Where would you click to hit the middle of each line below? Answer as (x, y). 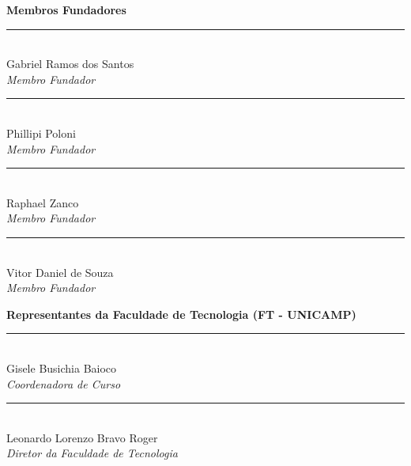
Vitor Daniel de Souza (60, 272)
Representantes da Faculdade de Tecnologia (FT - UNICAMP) (181, 314)
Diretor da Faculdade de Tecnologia (92, 453)
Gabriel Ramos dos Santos (70, 64)
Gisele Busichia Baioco (62, 367)
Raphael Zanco (43, 202)
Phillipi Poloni (41, 133)
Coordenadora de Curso (64, 383)
